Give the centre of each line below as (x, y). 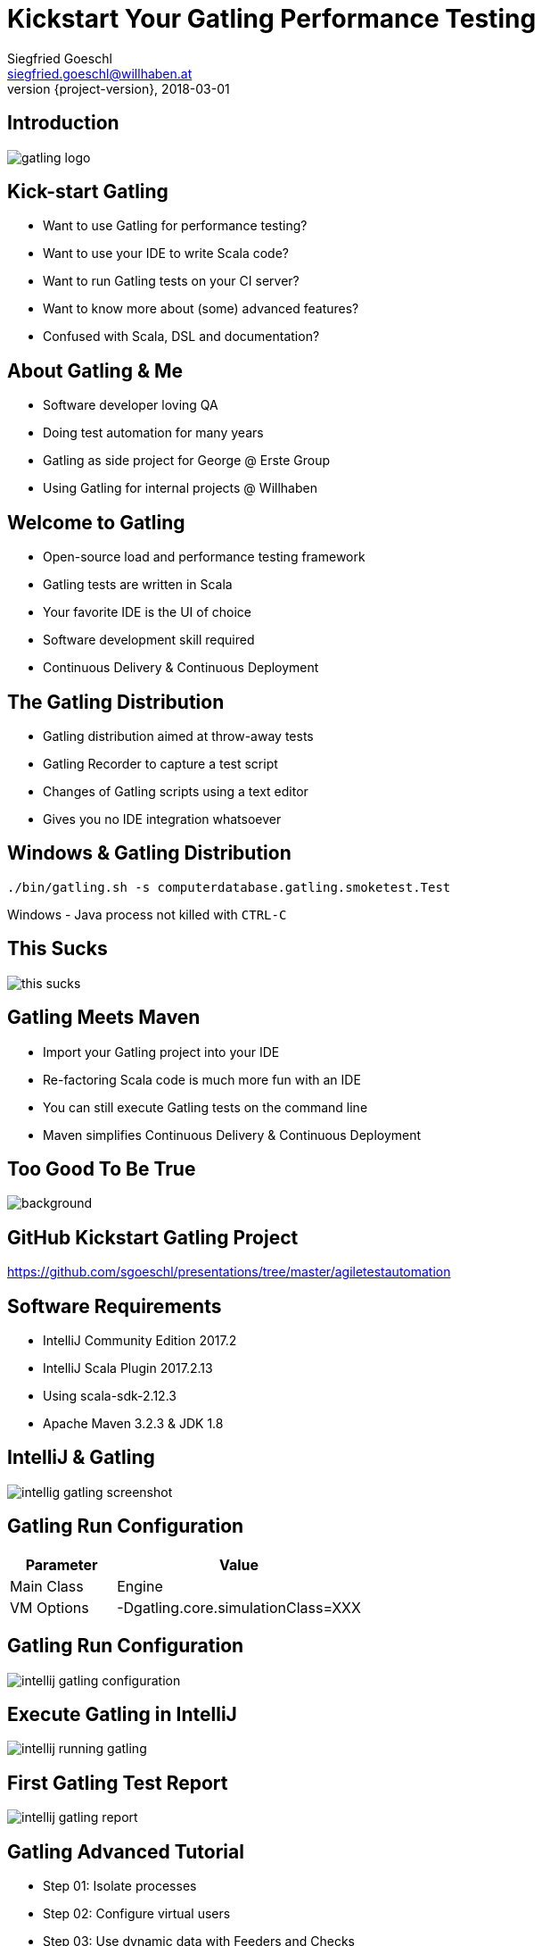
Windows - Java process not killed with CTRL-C (147, 914)
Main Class (47, 1586)
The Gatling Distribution (116, 702)
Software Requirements (115, 1306)
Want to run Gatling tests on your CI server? (171, 281)
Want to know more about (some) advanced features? (201, 309)
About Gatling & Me (95, 370)
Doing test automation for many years (153, 433)
